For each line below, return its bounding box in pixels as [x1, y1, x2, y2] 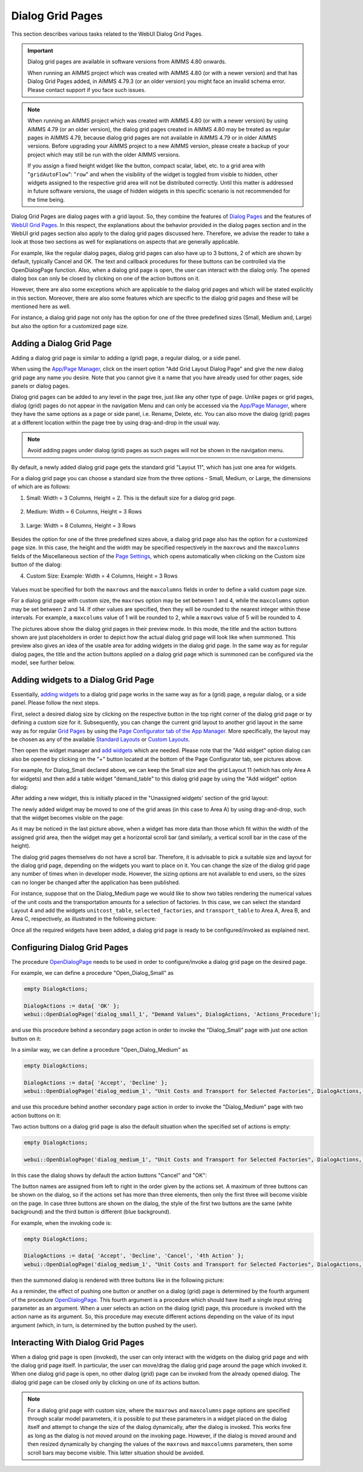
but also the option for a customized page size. [11, 322, 129, 329]
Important [27, 47, 54, 54]
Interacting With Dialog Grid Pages [11, 1337, 145, 1347]
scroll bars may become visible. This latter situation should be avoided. [27, 1449, 205, 1456]
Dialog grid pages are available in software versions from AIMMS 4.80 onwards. [27, 58, 227, 65]
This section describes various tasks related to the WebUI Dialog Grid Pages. [11, 30, 203, 38]
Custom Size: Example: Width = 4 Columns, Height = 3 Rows [26, 572, 178, 579]
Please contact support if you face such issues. [27, 86, 146, 93]
